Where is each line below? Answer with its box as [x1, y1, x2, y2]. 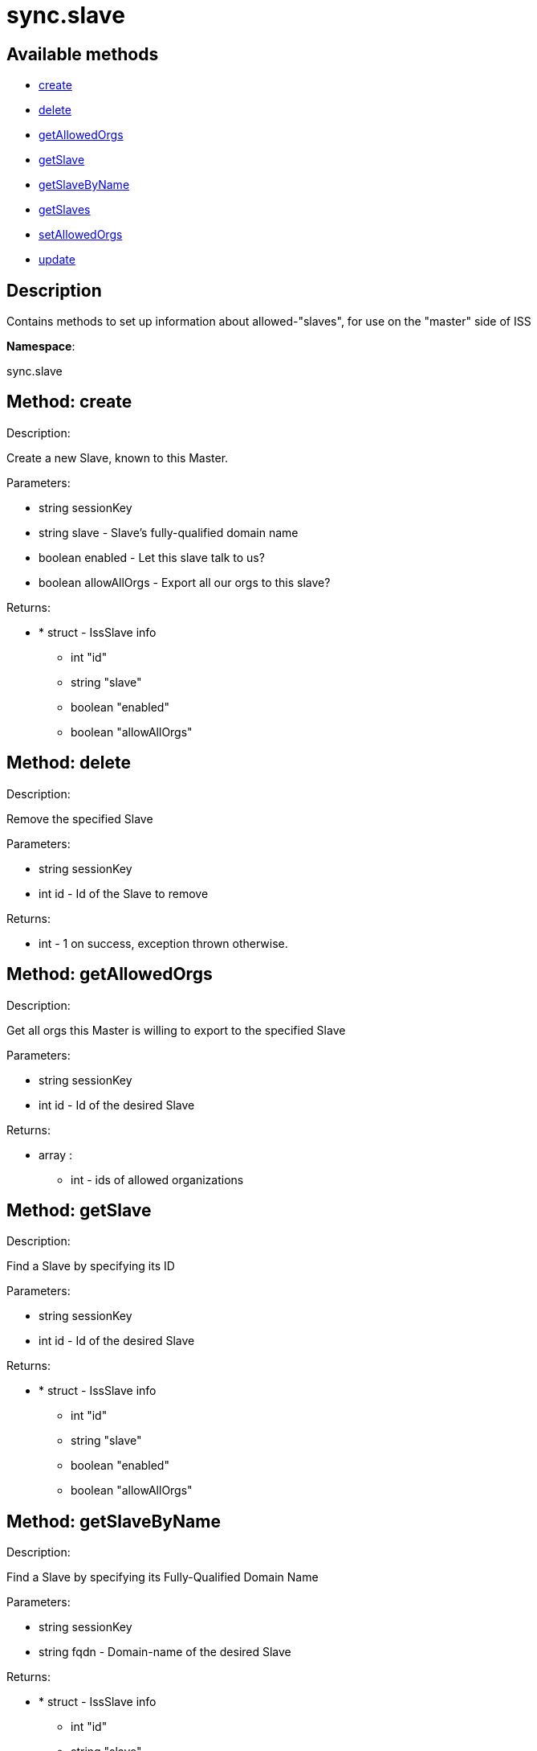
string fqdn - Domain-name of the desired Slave [39, 1645, 291, 1659]
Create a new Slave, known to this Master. [6, 450, 229, 465]
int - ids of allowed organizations [71, 1172, 244, 1187]
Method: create [6, 392, 132, 412]
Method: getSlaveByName [6, 1511, 221, 1532]
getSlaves [39, 203, 91, 217]
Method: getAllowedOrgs [6, 964, 213, 985]
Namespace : [6, 339, 75, 354]
